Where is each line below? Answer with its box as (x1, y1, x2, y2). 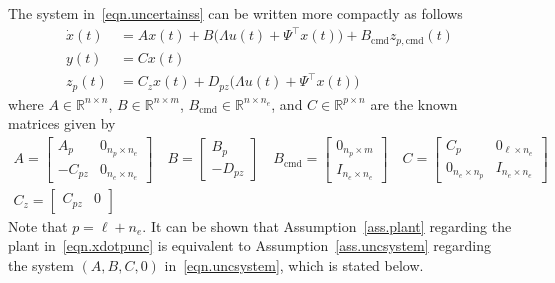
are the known (370, 93, 458, 114)
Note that (8, 215, 68, 236)
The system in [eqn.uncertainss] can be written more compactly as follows (8, 3, 463, 23)
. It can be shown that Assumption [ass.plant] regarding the (142, 215, 512, 236)
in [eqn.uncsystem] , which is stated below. (164, 254, 424, 275)
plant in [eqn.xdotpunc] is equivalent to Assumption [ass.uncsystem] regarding (8, 235, 491, 256)
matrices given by (8, 113, 116, 134)
